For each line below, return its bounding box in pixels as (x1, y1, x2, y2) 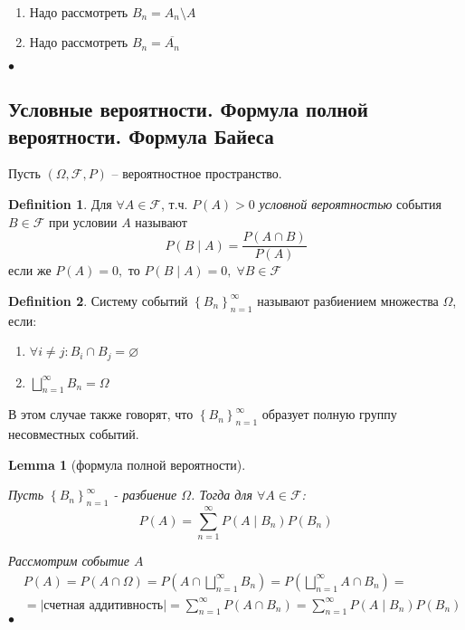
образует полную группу (261, 405, 397, 424)
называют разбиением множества (257, 291, 439, 310)
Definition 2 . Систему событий (8, 291, 188, 310)
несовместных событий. (8, 425, 139, 444)
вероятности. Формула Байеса (8, 121, 274, 149)
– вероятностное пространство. (111, 164, 282, 183)
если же (8, 261, 52, 280)
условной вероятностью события (259, 194, 441, 213)
